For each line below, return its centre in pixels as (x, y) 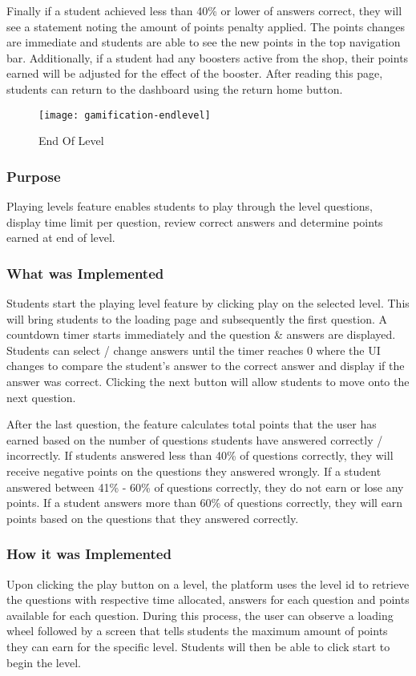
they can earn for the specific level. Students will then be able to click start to (198, 646)
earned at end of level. (61, 237)
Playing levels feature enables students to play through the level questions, (190, 206)
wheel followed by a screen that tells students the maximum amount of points (197, 631)
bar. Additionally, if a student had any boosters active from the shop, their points (208, 57)
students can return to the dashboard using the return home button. (175, 89)
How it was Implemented (89, 554)
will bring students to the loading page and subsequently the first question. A (197, 318)
